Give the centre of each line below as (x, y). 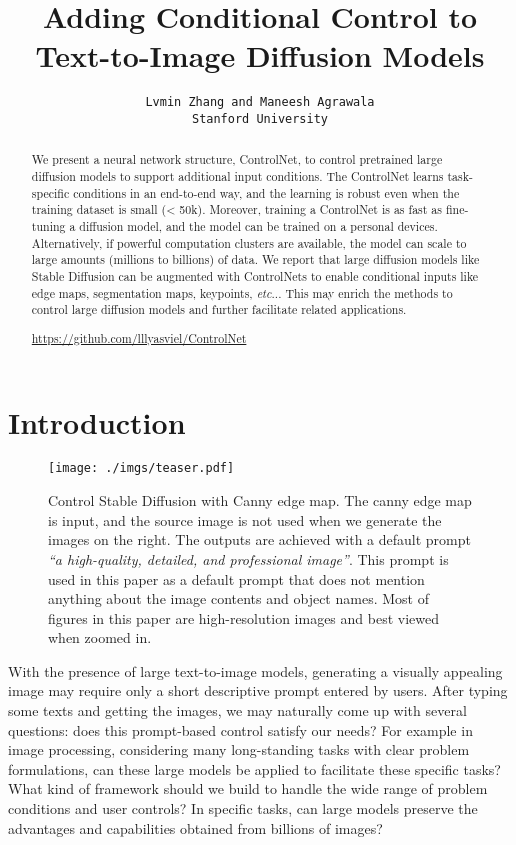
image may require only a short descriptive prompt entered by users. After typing (258, 690)
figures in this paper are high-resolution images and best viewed (243, 617)
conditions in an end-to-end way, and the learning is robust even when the (266, 192)
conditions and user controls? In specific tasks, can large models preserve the (243, 808)
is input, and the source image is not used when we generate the (245, 519)
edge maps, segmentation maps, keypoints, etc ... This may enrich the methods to (242, 292)
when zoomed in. (100, 637)
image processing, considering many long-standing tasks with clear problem (239, 749)
